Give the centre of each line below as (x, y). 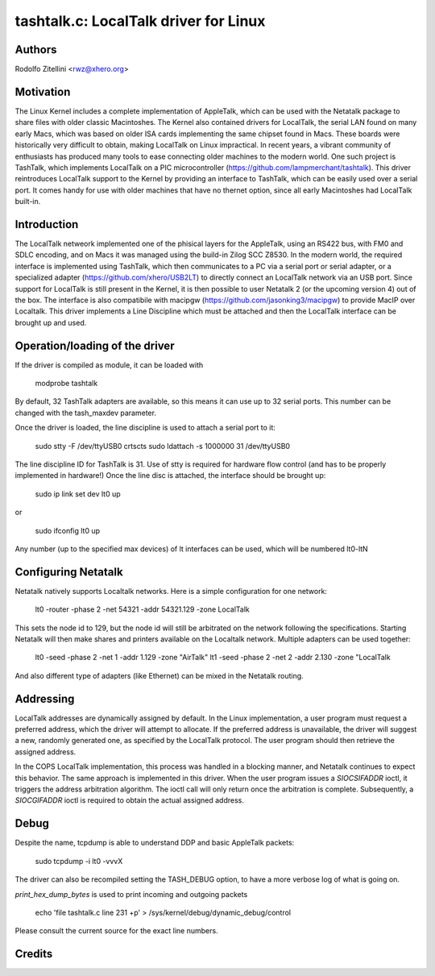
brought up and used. (51, 322)
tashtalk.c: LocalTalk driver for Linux (140, 21)
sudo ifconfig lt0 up (68, 530)
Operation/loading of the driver (95, 345)
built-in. (28, 201)
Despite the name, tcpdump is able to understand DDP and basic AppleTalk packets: (155, 843)
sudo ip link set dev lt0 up (78, 494)
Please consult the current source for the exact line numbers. (116, 931)
